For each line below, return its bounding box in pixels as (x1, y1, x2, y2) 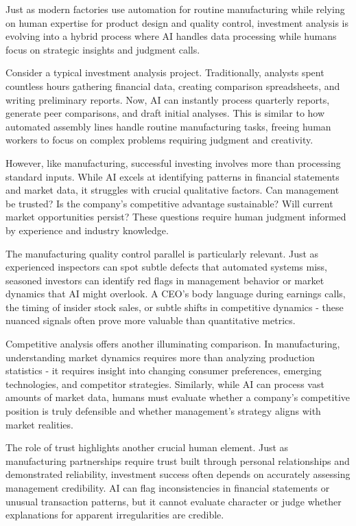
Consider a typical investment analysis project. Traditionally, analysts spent (5, 65, 324, 80)
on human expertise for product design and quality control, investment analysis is (5, 15, 348, 30)
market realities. (5, 417, 73, 431)
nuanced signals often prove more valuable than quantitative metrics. (5, 313, 296, 328)
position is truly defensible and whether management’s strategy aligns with (5, 404, 321, 418)
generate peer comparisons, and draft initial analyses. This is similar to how (5, 106, 325, 120)
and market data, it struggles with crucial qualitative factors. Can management (5, 183, 340, 197)
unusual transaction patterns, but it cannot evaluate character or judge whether (5, 494, 342, 508)
